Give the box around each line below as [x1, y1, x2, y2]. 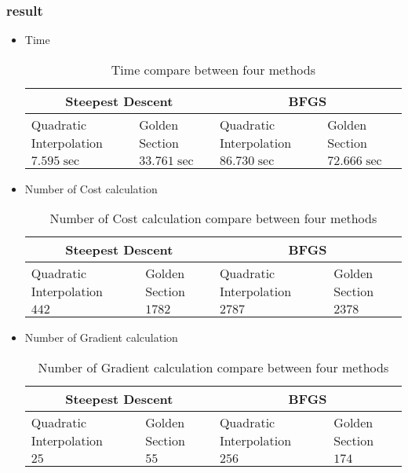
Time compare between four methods [111, 60, 315, 79]
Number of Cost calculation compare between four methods [49, 209, 377, 228]
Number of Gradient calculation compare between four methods [38, 358, 389, 376]
